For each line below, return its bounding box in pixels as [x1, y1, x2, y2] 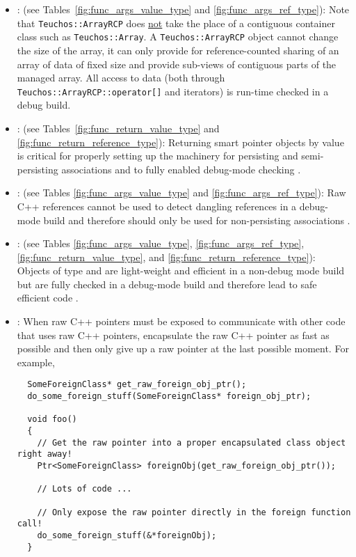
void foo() [27, 414, 77, 425]
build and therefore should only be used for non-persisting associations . [43, 212, 350, 227]
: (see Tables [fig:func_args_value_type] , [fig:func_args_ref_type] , [17, 236, 305, 251]
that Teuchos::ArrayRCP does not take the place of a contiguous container [17, 15, 335, 30]
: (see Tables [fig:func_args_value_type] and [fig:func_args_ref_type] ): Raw [17, 185, 346, 200]
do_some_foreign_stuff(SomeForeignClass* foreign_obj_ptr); [27, 391, 311, 402]
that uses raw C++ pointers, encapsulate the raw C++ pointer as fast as [17, 327, 330, 342]
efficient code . [17, 290, 79, 305]
